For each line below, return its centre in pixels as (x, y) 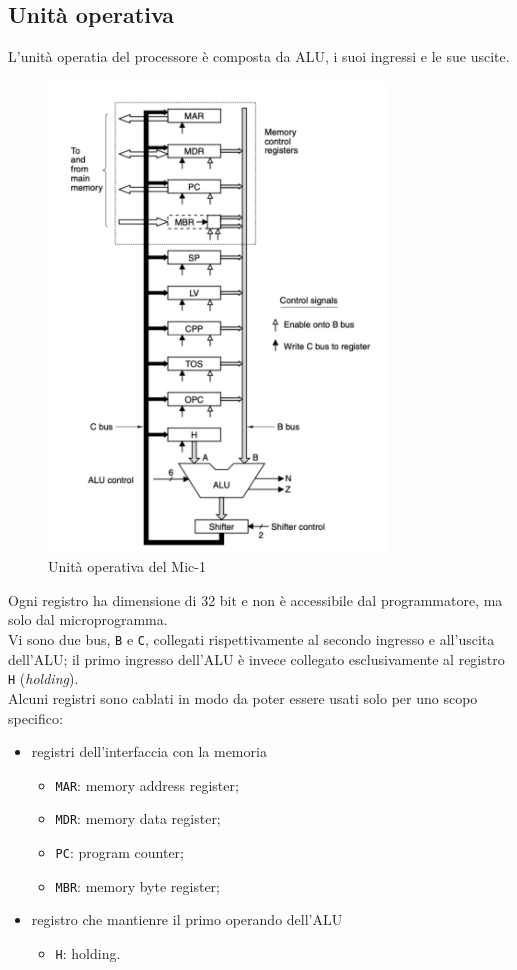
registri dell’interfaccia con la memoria (149, 751)
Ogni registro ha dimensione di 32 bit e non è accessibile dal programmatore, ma (255, 599)
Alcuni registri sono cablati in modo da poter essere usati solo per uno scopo (243, 697)
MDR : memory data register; (138, 818)
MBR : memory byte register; (137, 885)
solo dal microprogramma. (88, 619)
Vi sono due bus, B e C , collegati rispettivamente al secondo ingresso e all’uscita (251, 639)
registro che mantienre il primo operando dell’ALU (187, 919)
